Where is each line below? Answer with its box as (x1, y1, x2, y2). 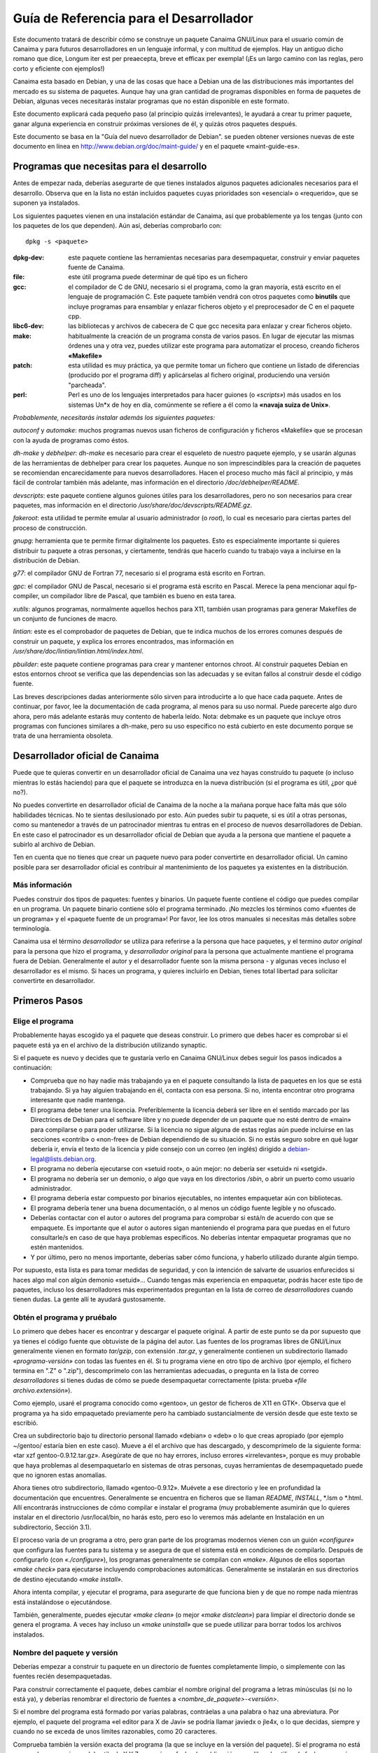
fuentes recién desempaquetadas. (13, 1672, 112, 1681)
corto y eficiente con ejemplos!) (13, 64, 105, 73)
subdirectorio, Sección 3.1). (13, 1522, 92, 1531)
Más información (13, 880, 73, 890)
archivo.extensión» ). (13, 1386, 73, 1395)
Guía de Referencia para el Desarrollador (13, 11, 253, 26)
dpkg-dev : (13, 253, 45, 262)
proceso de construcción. (13, 523, 87, 532)
